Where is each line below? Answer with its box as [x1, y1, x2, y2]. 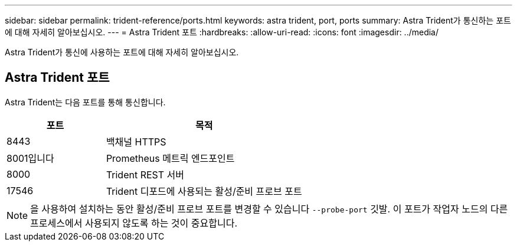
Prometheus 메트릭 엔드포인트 [106, 152, 235, 164]
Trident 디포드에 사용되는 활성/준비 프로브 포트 [106, 185, 302, 197]
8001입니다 [6, 152, 54, 164]
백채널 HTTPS [106, 135, 166, 148]
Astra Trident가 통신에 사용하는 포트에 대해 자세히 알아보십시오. [5, 47, 239, 57]
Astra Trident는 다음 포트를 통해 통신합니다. [5, 97, 166, 107]
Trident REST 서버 [106, 168, 185, 181]
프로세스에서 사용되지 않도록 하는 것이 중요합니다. [30, 217, 238, 229]
